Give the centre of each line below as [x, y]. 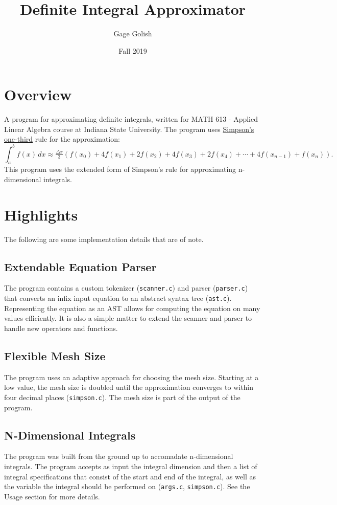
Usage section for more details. [52, 496]
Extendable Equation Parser [80, 266]
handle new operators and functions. [61, 328]
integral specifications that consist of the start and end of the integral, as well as [130, 476]
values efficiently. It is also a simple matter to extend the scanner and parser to [128, 318]
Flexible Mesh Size [55, 355]
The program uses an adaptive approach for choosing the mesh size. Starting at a [131, 377]
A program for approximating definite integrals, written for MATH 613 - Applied [131, 119]
